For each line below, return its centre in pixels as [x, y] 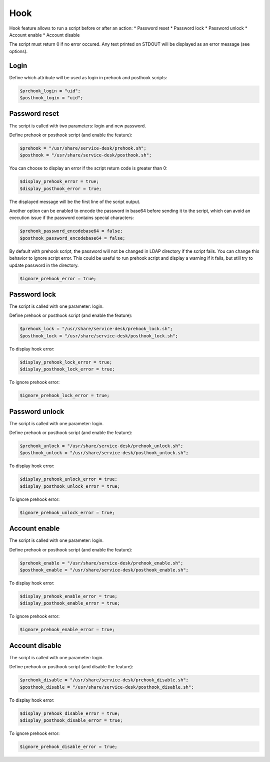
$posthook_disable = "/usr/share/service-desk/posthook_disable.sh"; [107, 687]
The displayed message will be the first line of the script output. [75, 202]
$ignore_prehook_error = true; [58, 278]
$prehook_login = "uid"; [50, 91]
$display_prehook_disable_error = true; [70, 713]
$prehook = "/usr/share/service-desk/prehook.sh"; [83, 148]
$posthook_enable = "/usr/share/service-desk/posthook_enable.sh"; [104, 570]
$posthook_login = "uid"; [51, 98]
